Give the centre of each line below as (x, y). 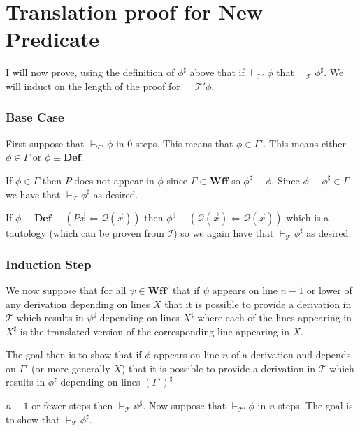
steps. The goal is (316, 406)
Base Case (35, 117)
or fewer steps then (72, 406)
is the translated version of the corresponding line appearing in (155, 331)
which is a (308, 218)
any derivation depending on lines (78, 304)
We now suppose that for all (66, 290)
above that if (217, 72)
